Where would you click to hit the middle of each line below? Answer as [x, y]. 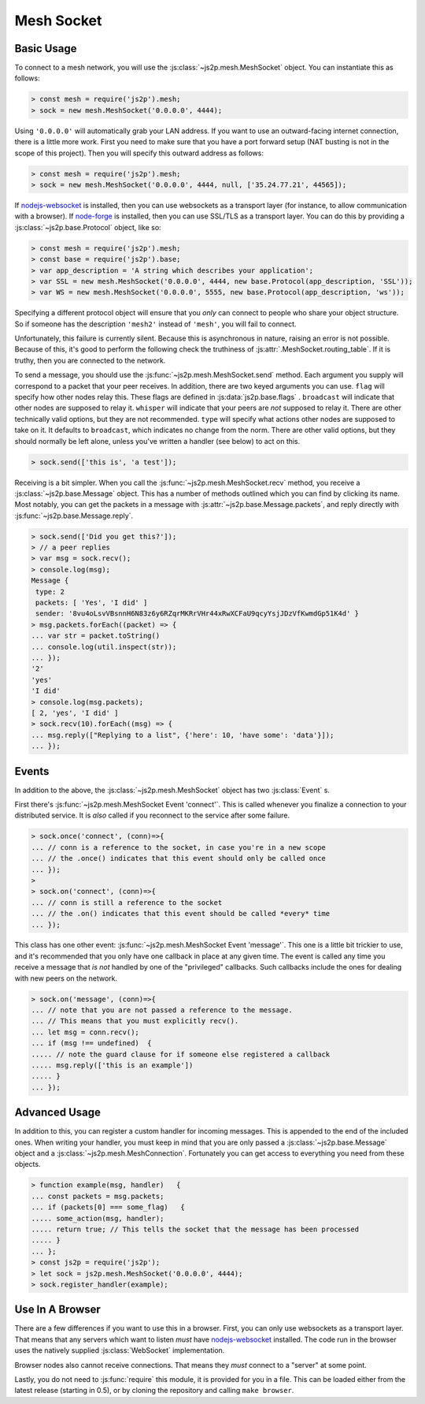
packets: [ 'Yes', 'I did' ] [92, 603]
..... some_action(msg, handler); [98, 1218]
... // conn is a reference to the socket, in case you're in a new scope [179, 847]
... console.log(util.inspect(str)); [104, 647]
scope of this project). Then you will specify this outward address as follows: [139, 153]
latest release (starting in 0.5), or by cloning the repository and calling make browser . [154, 1391]
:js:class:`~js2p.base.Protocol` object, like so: [88, 227]
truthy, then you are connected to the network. [90, 360]
